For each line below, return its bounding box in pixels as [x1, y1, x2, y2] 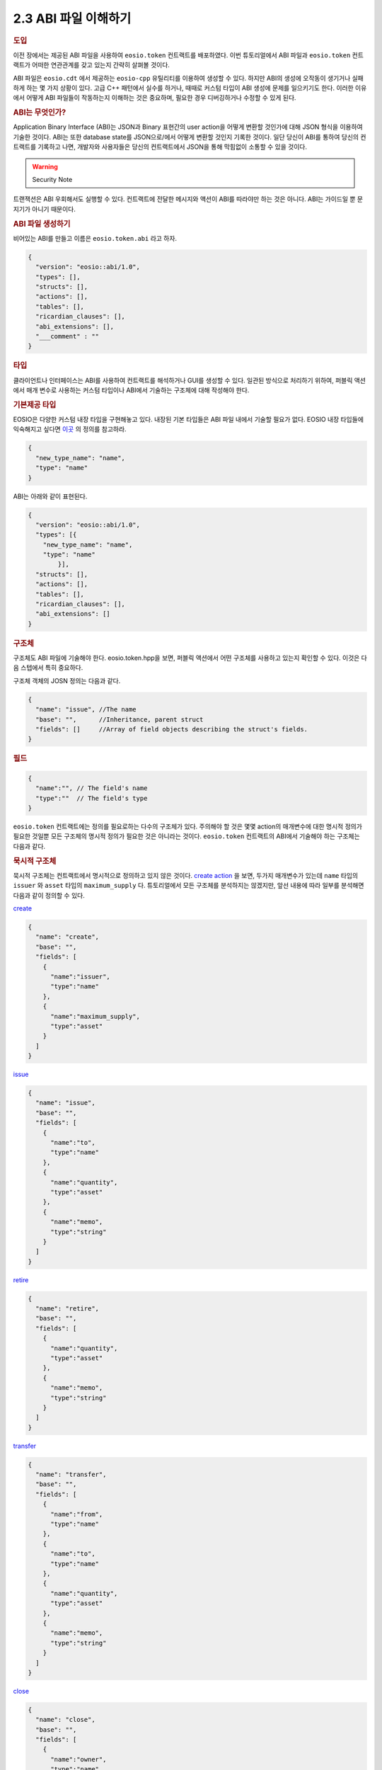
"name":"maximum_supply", [50, 1012, 141, 1020]
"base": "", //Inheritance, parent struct [35, 715, 204, 724]
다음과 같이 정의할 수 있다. [13, 891, 85, 899]
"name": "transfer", [35, 1471, 107, 1479]
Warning [32, 162, 58, 171]
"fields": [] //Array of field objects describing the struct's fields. [35, 726, 308, 733]
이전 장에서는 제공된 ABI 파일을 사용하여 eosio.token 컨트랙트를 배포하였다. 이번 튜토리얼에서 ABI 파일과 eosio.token [13, 50, 351, 59]
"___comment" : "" [35, 332, 99, 340]
